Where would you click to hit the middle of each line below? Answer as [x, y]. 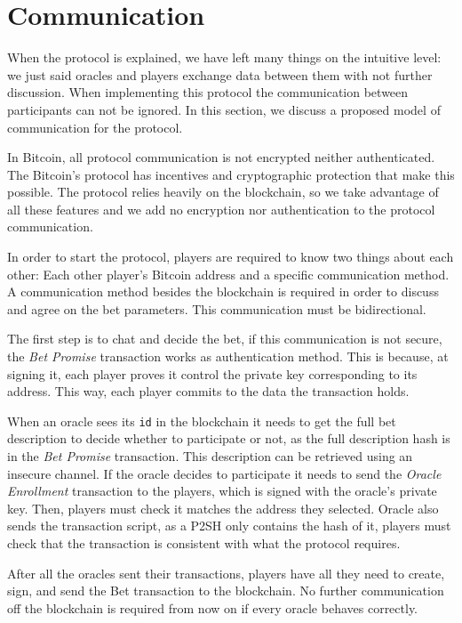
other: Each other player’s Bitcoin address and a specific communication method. [228, 274]
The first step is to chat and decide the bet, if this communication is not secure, [225, 339]
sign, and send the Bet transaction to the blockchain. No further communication [226, 591]
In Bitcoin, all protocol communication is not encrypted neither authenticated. [221, 157]
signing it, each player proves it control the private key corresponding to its [212, 373]
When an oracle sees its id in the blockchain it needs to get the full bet [202, 421]
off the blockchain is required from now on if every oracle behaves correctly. [213, 607]
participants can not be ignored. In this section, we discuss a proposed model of [224, 109]
